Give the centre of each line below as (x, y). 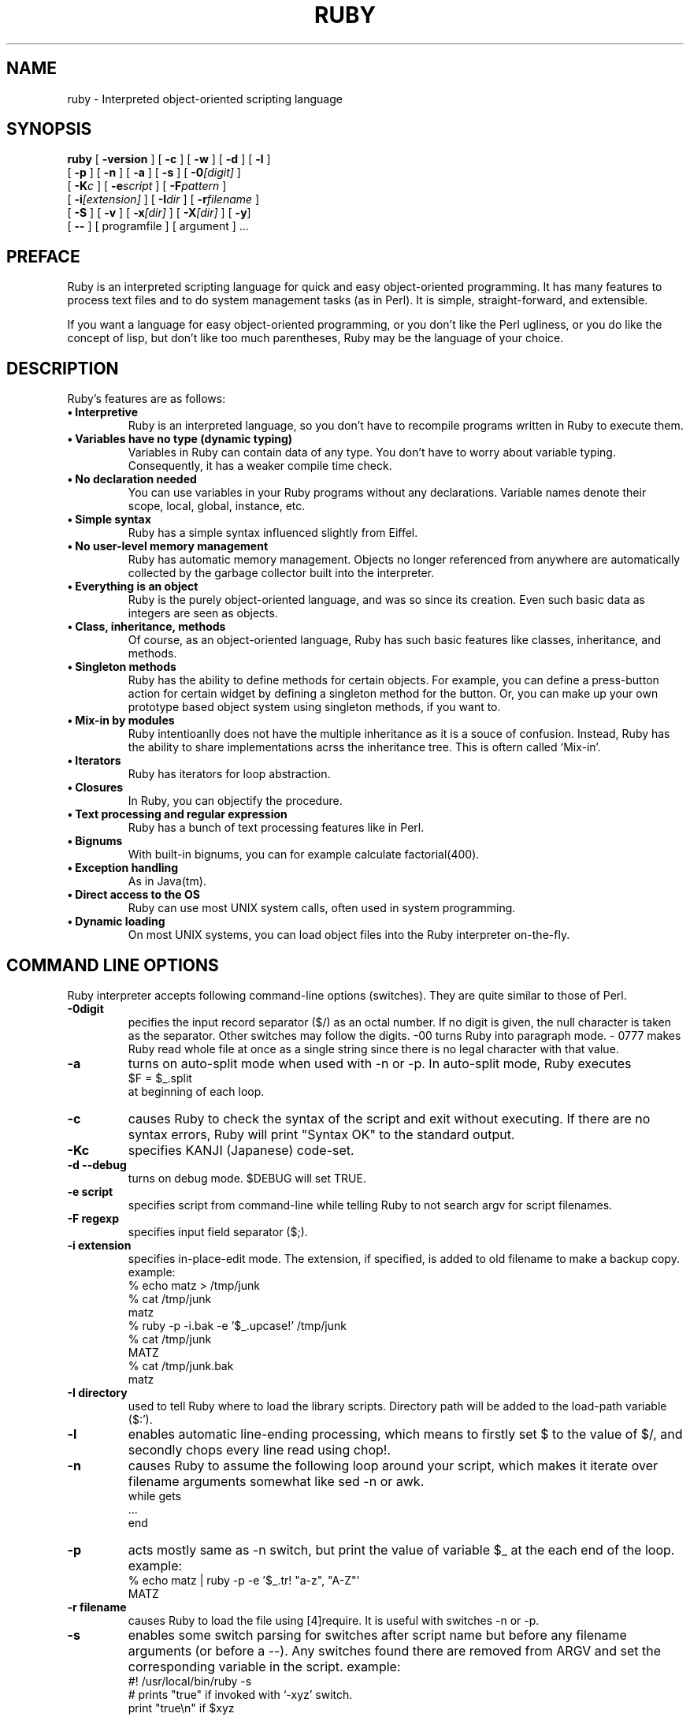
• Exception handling (123, 868)
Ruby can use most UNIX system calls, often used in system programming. (322, 908)
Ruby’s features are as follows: (147, 399)
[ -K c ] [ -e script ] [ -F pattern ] (147, 186)
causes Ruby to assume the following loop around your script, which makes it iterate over (393, 1465)
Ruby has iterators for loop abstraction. (229, 774)
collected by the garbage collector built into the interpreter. (281, 573)
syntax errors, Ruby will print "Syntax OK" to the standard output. (321, 1134)
